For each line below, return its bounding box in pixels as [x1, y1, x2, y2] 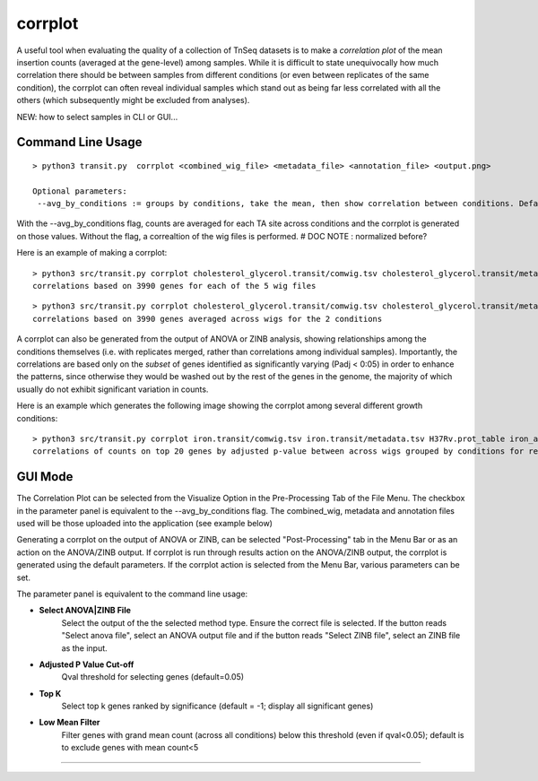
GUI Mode [16, 469, 74, 484]
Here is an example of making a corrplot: [16, 247, 168, 258]
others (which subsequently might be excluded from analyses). [16, 95, 250, 106]
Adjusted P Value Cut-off [39, 659, 134, 670]
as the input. [61, 642, 108, 654]
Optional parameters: [32, 186, 127, 196]
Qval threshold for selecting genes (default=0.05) [61, 672, 245, 682]
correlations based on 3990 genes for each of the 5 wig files [32, 281, 317, 291]
